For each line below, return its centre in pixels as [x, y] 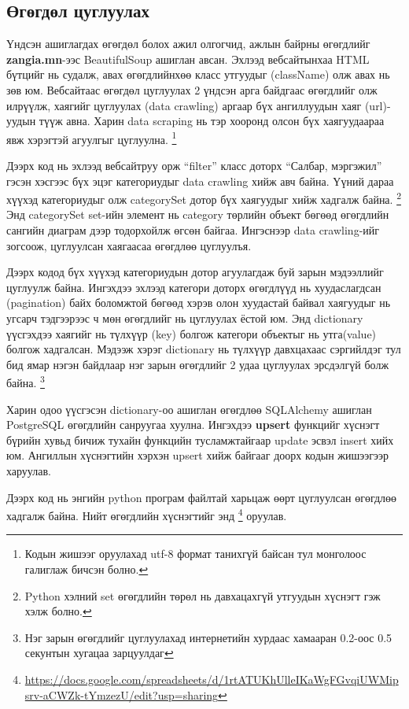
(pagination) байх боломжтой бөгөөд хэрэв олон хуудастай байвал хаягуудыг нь [199, 303]
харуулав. [29, 471]
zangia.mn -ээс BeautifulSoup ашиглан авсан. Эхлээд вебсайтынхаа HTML [188, 59]
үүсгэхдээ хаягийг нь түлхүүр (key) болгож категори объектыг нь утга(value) [192, 333]
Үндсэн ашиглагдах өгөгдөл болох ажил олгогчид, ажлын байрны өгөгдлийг [188, 44]
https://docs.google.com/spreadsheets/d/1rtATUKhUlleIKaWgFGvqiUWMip [212, 679]
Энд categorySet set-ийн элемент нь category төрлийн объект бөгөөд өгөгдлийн [198, 214]
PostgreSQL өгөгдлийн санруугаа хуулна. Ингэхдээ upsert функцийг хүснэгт [193, 425]
